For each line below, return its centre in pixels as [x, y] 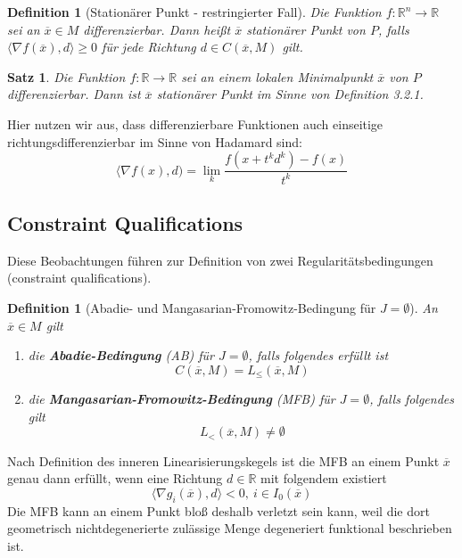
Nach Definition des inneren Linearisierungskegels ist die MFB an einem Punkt [223, 460]
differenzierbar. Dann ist [74, 94]
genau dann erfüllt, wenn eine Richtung [115, 478]
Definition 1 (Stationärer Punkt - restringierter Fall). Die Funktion [194, 12]
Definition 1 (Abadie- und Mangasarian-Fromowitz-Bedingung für [192, 307]
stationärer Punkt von [306, 29]
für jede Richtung [149, 47]
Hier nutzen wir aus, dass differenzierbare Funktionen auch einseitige [195, 123]
